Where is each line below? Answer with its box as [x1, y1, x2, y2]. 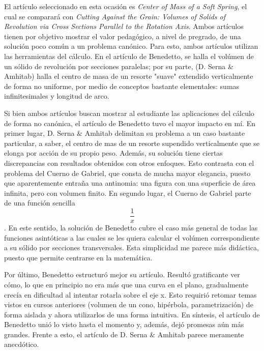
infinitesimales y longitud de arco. [4, 91, 109, 101]
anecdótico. [4, 339, 39, 349]
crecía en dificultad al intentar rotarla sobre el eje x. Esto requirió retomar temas [4, 289, 257, 300]
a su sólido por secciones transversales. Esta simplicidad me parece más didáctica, [4, 242, 259, 253]
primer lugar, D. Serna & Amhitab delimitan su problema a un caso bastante [4, 128, 245, 138]
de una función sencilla [4, 197, 75, 208]
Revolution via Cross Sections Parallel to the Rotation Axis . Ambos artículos [4, 21, 244, 32]
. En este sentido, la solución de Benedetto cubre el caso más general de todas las [4, 222, 258, 232]
